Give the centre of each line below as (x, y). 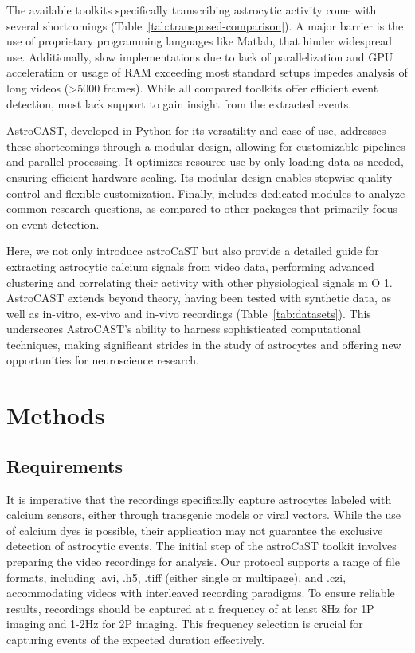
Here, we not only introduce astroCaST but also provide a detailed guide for (193, 251)
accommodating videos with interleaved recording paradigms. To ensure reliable (201, 593)
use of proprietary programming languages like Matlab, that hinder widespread (199, 41)
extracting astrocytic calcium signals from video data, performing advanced (190, 266)
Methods (56, 415)
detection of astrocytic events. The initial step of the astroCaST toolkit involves (202, 546)
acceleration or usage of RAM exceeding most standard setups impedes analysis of (207, 72)
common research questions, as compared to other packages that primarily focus (202, 208)
